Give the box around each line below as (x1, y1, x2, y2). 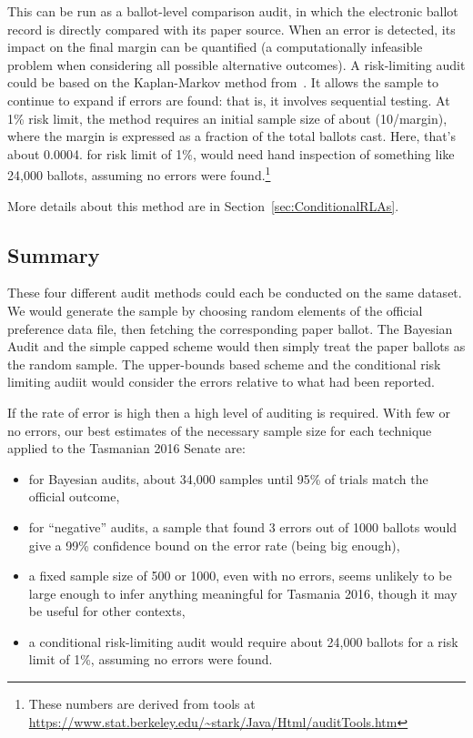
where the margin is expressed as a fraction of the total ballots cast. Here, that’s (7, 126, 457, 146)
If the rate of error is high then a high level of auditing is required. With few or (7, 402, 450, 421)
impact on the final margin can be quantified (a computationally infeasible (7, 37, 423, 56)
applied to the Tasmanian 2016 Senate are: (7, 439, 246, 458)
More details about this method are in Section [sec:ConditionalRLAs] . (7, 196, 399, 215)
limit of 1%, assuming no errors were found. (28, 650, 273, 669)
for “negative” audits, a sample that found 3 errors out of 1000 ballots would (28, 517, 458, 536)
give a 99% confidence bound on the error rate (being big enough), (28, 535, 400, 554)
